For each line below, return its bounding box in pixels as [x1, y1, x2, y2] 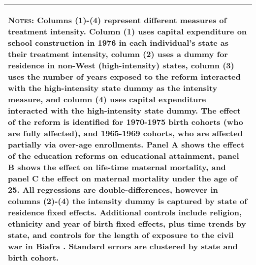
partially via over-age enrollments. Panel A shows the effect [8, 139, 245, 150]
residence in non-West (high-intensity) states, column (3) [8, 59, 234, 71]
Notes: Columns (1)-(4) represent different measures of [8, 14, 227, 26]
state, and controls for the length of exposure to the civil [8, 229, 234, 240]
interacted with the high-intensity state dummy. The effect [8, 105, 241, 116]
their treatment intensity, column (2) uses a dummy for [8, 48, 228, 59]
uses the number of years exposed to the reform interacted [8, 71, 241, 82]
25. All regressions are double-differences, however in [8, 184, 218, 195]
